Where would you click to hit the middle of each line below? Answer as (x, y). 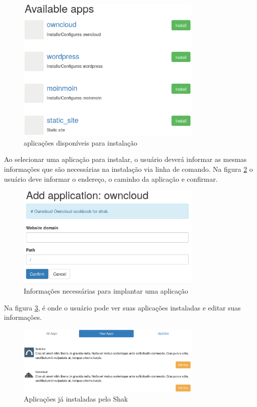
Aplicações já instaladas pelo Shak (76, 399)
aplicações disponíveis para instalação (81, 142)
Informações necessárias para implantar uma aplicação (106, 291)
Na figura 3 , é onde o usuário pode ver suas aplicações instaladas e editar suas (123, 307)
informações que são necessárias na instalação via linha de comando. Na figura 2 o (128, 169)
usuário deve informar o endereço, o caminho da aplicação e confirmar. (111, 178)
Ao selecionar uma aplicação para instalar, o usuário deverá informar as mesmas (126, 159)
